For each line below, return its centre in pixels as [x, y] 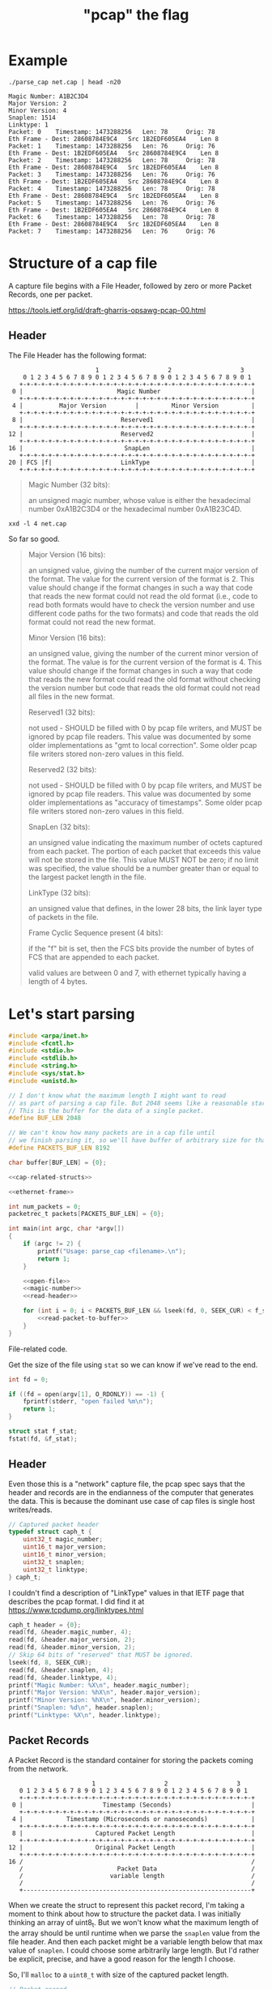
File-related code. [38, 1349]
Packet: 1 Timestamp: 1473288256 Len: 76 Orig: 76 [112, 146]
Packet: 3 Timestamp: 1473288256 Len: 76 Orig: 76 [112, 174]
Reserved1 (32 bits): [62, 712]
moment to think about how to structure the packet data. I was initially [125, 1914]
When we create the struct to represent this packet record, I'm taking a [127, 1905]
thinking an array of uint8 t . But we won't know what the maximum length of [134, 1923]
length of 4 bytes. [57, 981]
